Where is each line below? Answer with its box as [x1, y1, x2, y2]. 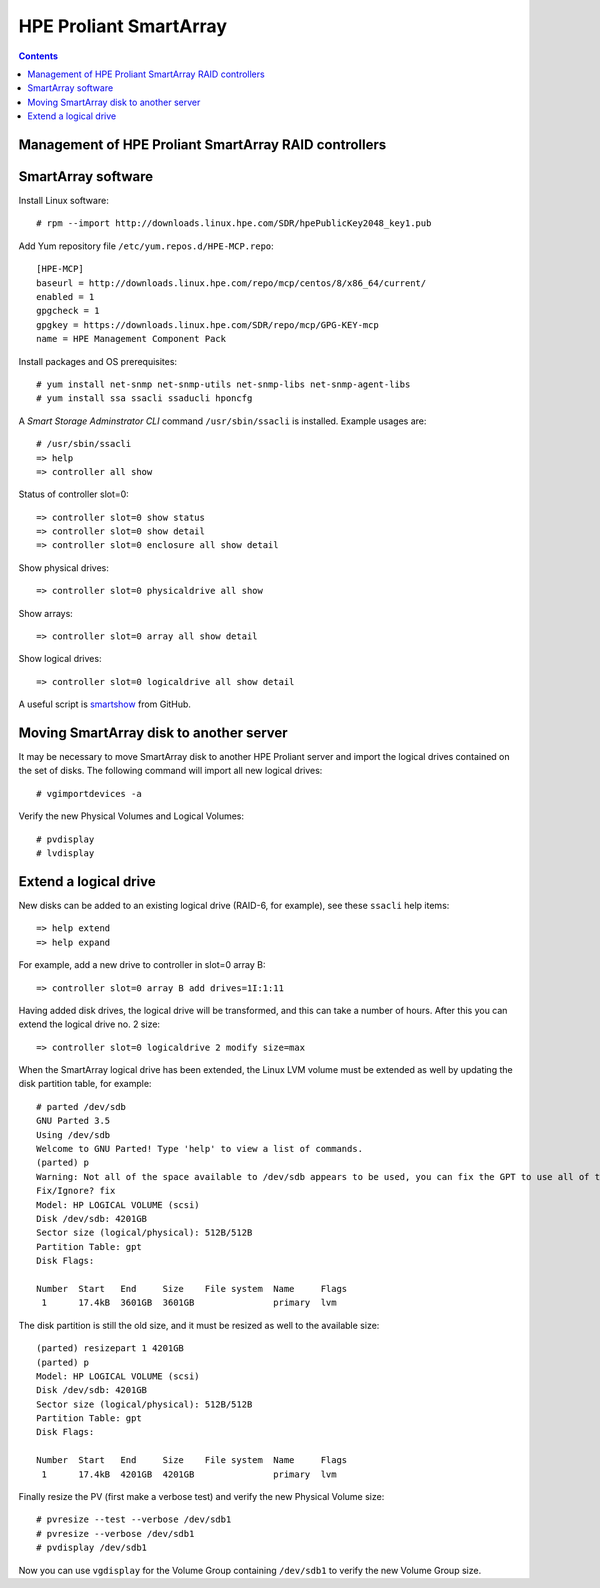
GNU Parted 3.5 [36, 1115, 111, 1127]
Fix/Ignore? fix [36, 1185, 116, 1197]
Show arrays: [18, 607, 74, 619]
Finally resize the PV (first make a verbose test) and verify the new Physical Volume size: [18, 1491, 385, 1503]
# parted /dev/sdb [36, 1101, 127, 1112]
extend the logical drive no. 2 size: [18, 1018, 160, 1030]
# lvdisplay [36, 848, 95, 859]
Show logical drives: [18, 653, 102, 665]
